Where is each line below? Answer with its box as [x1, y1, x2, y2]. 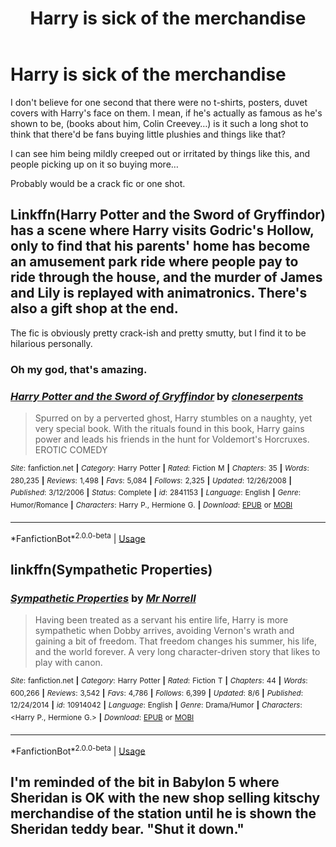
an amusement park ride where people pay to [10, 253, 299, 271]
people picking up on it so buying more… [10, 158, 179, 170]
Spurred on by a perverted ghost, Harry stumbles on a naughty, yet [34, 412, 313, 424]
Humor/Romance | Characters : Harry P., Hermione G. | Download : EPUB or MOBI [10, 500, 293, 510]
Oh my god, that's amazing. [10, 362, 148, 376]
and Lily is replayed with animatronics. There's [10, 285, 308, 302]
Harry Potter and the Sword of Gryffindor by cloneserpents [10, 389, 304, 403]
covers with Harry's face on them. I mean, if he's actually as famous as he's [10, 107, 323, 119]
